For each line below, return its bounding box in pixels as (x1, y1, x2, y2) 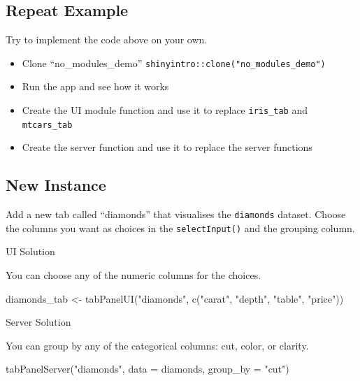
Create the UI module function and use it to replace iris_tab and (22, 103, 308, 117)
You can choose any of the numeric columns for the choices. (6, 268, 261, 282)
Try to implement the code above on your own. (6, 32, 208, 47)
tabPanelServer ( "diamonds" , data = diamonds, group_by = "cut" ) (6, 361, 289, 376)
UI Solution (6, 244, 55, 259)
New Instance (6, 174, 106, 196)
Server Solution (6, 315, 71, 329)
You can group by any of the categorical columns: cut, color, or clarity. (6, 338, 309, 352)
